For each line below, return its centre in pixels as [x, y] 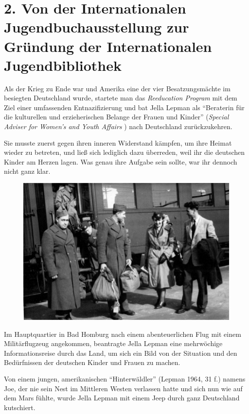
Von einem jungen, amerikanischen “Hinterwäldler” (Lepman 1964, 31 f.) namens [125, 378]
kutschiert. [20, 407]
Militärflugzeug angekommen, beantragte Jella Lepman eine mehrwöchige [113, 343]
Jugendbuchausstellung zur [97, 27]
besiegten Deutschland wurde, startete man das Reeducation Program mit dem [121, 98]
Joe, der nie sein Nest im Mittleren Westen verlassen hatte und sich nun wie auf [123, 388]
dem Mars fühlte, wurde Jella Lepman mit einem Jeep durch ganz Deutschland [122, 398]
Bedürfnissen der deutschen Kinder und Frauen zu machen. [92, 362]
